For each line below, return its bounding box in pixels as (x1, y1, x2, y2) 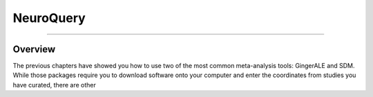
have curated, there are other (12, 80, 97, 89)
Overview (12, 43, 56, 55)
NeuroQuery (12, 10, 86, 25)
